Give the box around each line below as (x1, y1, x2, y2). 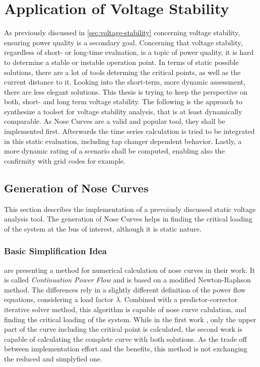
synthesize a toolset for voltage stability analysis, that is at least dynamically (4, 106, 242, 116)
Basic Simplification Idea (4, 245, 107, 257)
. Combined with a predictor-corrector (120, 294, 238, 305)
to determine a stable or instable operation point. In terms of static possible (4, 56, 239, 67)
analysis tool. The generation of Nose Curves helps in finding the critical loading (4, 213, 252, 224)
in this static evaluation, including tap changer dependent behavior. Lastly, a (4, 135, 242, 146)
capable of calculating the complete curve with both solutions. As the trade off (4, 333, 247, 344)
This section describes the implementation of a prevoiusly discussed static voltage (4, 203, 256, 214)
